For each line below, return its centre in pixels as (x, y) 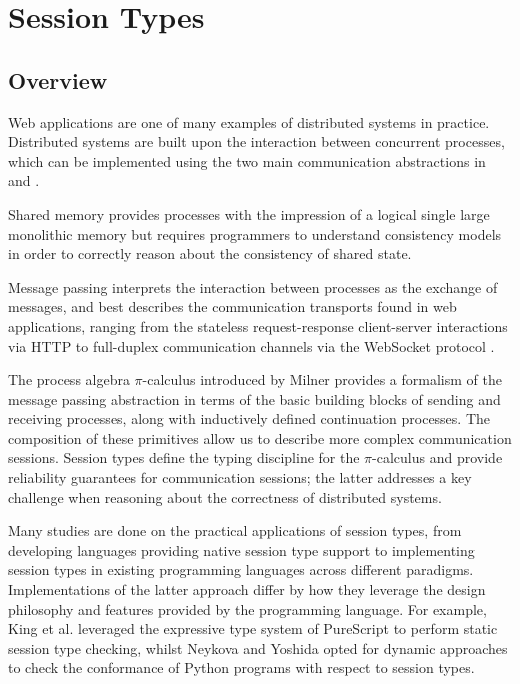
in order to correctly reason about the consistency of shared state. (210, 253)
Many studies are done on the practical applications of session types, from (235, 530)
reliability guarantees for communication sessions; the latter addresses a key (240, 477)
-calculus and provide (437, 457)
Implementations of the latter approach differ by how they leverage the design (247, 589)
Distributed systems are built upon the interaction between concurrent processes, (256, 141)
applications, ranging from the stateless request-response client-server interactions (258, 325)
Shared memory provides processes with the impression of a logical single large (249, 213)
